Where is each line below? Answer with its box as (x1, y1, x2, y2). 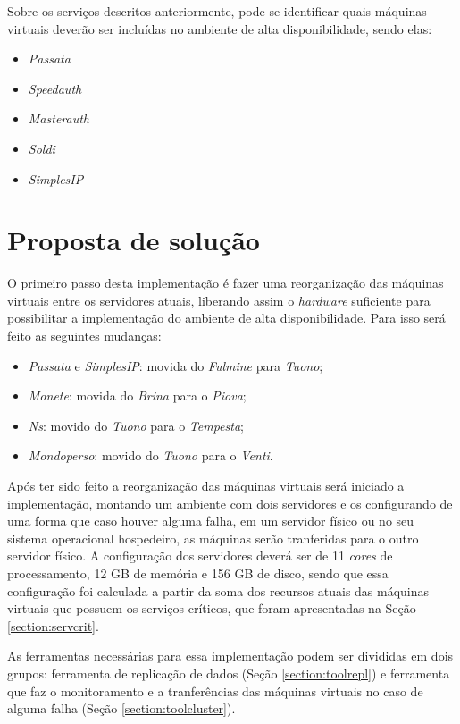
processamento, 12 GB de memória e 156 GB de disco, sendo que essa (7, 564, 389, 582)
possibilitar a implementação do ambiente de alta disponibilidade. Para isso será (7, 308, 446, 327)
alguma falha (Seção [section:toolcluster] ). (7, 699, 236, 718)
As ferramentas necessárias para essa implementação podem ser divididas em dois (7, 646, 454, 665)
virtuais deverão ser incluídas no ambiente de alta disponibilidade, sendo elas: (7, 19, 432, 38)
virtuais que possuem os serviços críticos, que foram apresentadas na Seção (7, 599, 416, 618)
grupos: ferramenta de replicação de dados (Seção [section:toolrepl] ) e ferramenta (7, 663, 450, 682)
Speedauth (28, 79, 82, 97)
